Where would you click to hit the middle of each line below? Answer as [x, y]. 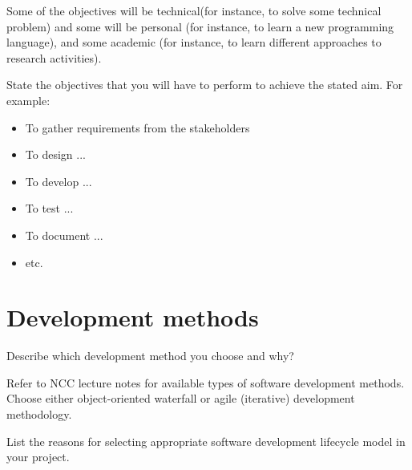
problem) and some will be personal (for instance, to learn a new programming [200, 26]
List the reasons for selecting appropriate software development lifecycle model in [206, 441]
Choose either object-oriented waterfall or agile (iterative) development [181, 398]
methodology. [39, 414]
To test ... [49, 208]
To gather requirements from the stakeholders [137, 127]
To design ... [55, 154]
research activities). [54, 57]
